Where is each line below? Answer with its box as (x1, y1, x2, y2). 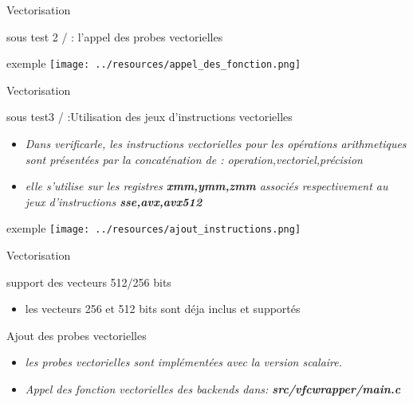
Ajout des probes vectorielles (6, 327, 147, 343)
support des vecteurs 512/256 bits (6, 273, 171, 290)
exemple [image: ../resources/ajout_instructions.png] (6, 220, 301, 237)
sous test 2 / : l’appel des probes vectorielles (6, 28, 223, 45)
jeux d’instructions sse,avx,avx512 (25, 193, 203, 209)
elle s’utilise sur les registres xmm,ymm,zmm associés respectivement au (25, 178, 388, 194)
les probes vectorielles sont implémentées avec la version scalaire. (25, 354, 343, 370)
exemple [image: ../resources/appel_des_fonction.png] (6, 55, 301, 72)
